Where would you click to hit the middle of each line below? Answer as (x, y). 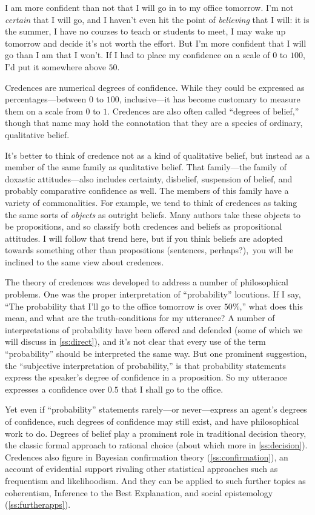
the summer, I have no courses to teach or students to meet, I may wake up (145, 31)
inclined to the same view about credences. (85, 261)
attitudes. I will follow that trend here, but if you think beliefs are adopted (144, 238)
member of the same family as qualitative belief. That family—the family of (146, 167)
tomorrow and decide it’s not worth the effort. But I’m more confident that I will (156, 43)
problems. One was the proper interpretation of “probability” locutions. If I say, (153, 294)
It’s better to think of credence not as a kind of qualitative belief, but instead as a (157, 155)
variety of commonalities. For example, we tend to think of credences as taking (151, 202)
